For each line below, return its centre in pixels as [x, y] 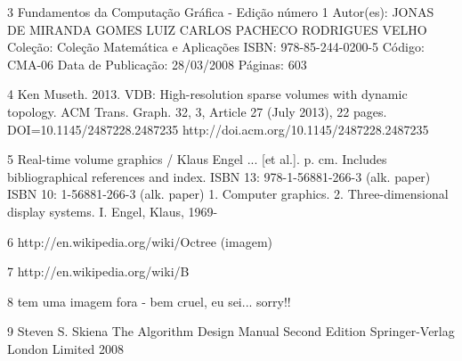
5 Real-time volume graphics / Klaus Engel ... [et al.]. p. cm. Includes [197, 159]
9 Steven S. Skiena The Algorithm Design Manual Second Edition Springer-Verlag [231, 331]
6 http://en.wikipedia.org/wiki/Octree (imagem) [140, 241]
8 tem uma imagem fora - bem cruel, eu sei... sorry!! [149, 301]
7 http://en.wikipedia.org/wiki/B [98, 271]
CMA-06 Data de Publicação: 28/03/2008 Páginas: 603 [157, 64]
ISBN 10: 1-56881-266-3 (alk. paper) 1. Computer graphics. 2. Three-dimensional [228, 194]
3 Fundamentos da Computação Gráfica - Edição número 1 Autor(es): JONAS [221, 12]
